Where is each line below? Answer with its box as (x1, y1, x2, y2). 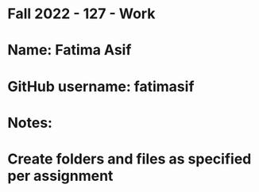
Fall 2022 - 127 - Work (7, 5, 156, 23)
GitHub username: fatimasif (7, 77, 195, 95)
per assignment (7, 167, 114, 185)
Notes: (7, 113, 53, 132)
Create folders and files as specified (7, 150, 252, 167)
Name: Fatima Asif (7, 41, 132, 60)
